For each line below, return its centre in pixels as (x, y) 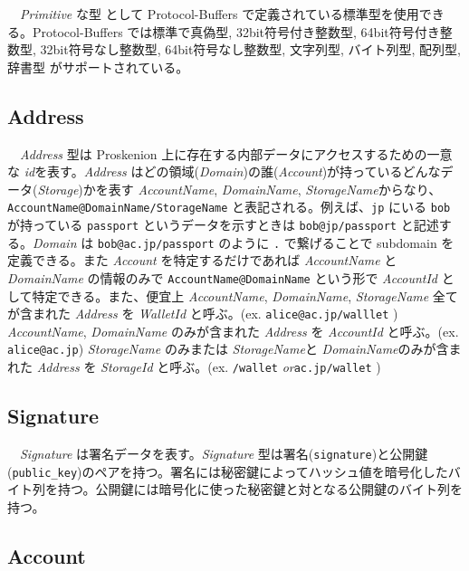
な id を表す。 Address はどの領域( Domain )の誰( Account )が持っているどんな (224, 171)
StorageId (127, 367)
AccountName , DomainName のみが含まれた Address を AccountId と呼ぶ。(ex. (233, 331)
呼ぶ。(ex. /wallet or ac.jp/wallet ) (275, 367)
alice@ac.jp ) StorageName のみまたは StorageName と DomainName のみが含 (228, 349)
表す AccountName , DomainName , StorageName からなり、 (275, 189)
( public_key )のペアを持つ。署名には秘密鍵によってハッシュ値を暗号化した (228, 471)
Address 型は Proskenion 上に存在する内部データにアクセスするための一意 (236, 153)
